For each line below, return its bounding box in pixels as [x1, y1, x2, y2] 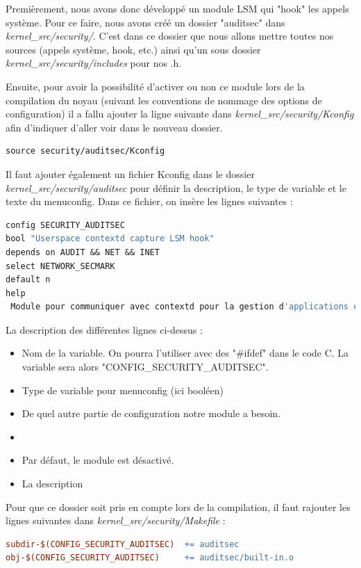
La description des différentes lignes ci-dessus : [6, 322, 203, 336]
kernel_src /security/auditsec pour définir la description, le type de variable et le [6, 180, 346, 195]
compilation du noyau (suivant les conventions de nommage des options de [6, 92, 322, 107]
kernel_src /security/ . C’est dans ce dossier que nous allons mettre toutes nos [6, 29, 334, 43]
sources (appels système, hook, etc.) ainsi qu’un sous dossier [6, 42, 261, 56]
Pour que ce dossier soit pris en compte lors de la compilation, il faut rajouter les [6, 499, 351, 514]
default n [6, 275, 51, 285]
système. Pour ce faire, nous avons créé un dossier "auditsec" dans [6, 15, 285, 29]
